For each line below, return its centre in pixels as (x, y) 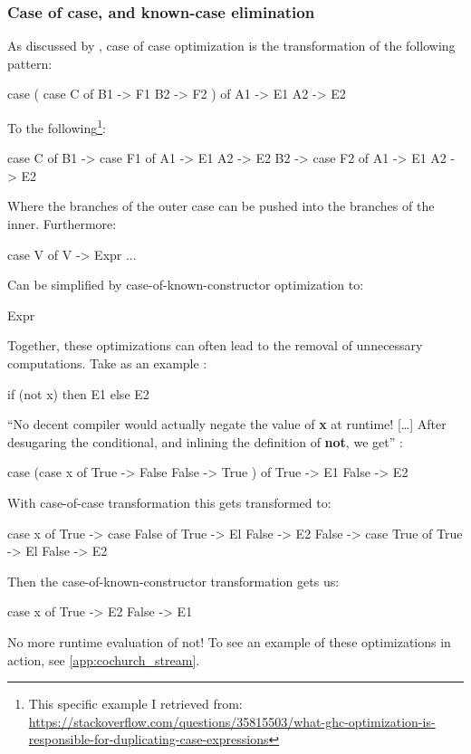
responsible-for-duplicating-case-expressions (149, 739)
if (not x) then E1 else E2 (78, 393)
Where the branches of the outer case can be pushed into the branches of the (221, 206)
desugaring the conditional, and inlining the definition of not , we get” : (205, 441)
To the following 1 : (57, 126)
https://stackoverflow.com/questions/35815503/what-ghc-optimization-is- (232, 721)
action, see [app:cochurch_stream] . (104, 659)
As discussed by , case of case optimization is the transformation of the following (231, 46)
